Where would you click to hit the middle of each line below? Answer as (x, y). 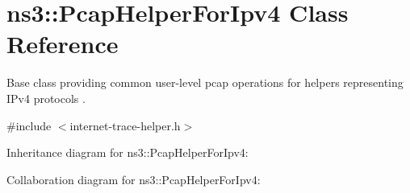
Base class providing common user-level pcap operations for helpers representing (205, 82)
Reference (63, 44)
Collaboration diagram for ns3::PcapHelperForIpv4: (134, 179)
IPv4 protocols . (46, 98)
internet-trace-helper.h (125, 125)
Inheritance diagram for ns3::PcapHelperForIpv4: (128, 152)
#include (29, 125)
